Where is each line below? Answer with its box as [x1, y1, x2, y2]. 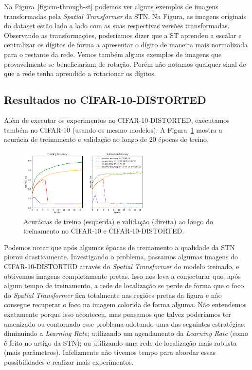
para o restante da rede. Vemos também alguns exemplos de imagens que [4, 49, 222, 59]
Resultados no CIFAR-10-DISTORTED [4, 92, 206, 107]
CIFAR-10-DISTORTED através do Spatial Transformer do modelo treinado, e [4, 261, 239, 271]
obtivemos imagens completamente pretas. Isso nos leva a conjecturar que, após [4, 271, 241, 281]
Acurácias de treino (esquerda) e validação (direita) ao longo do [23, 216, 213, 226]
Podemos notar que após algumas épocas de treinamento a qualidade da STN [4, 242, 235, 252]
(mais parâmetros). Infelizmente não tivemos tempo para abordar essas [4, 347, 216, 357]
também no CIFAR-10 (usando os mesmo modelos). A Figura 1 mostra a [4, 124, 222, 135]
